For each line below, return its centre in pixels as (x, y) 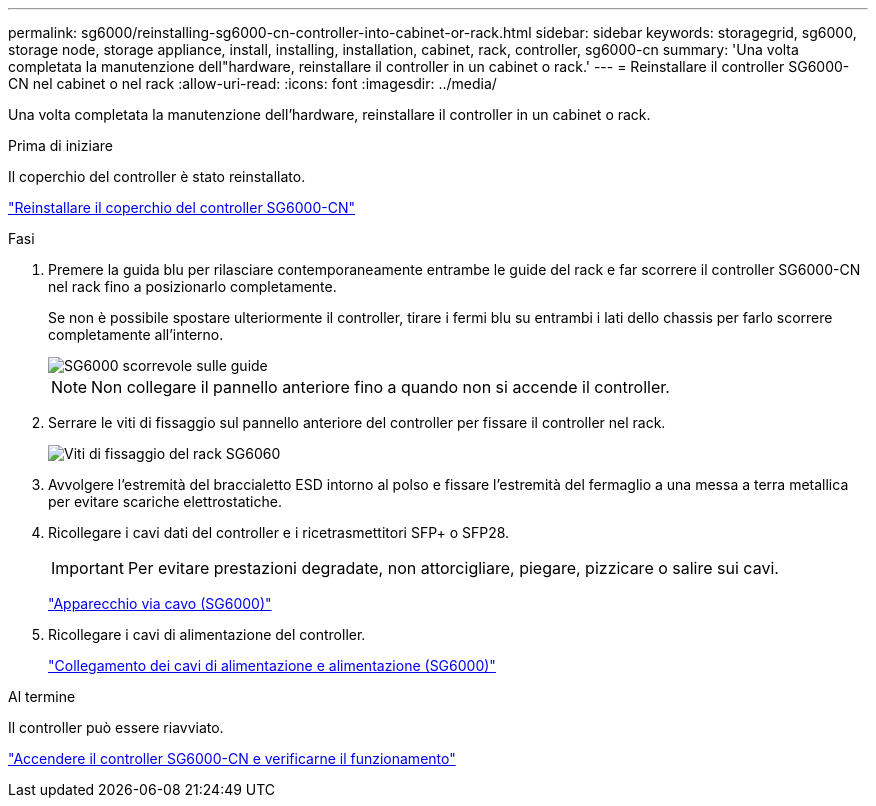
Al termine (42, 696)
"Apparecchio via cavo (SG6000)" (160, 603)
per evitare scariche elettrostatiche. (165, 501)
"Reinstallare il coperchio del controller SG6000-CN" (181, 207)
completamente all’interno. (136, 334)
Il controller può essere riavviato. (116, 727)
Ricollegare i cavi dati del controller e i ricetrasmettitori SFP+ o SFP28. (279, 532)
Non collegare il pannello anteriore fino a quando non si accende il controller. (380, 387)
